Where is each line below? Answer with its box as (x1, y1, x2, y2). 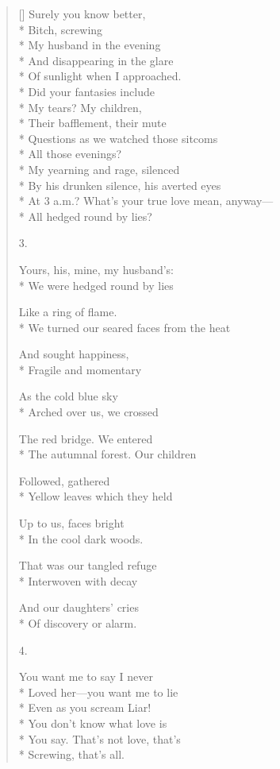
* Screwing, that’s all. (18, 746, 125, 763)
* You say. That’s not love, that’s (18, 730, 181, 747)
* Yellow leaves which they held (18, 488, 173, 504)
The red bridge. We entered (18, 430, 153, 446)
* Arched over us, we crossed (18, 404, 159, 420)
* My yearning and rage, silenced (18, 160, 180, 177)
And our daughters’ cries (18, 599, 139, 616)
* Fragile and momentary (18, 361, 142, 377)
